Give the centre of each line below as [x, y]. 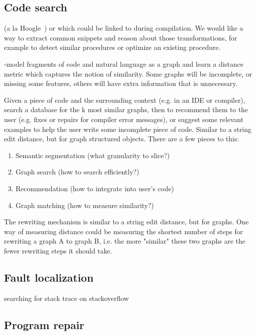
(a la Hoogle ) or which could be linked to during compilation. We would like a [124, 28]
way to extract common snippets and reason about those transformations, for [121, 37]
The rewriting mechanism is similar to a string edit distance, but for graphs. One [126, 222]
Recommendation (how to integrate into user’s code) [95, 188]
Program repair [44, 324]
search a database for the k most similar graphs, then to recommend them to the [126, 109]
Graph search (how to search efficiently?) [77, 172]
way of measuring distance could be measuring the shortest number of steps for [124, 231]
